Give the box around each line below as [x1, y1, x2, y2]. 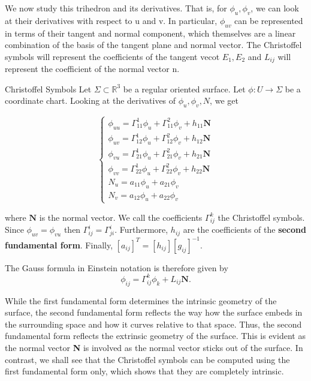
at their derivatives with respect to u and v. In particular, [5, 14, 218, 26]
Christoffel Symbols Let [5, 82, 92, 95]
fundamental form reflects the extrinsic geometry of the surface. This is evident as [5, 329, 306, 342]
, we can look [250, 2, 299, 14]
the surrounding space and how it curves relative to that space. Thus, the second [5, 317, 302, 330]
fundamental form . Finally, [5, 238, 113, 251]
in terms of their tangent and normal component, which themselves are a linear [5, 26, 296, 39]
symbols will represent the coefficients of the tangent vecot [5, 50, 220, 62]
